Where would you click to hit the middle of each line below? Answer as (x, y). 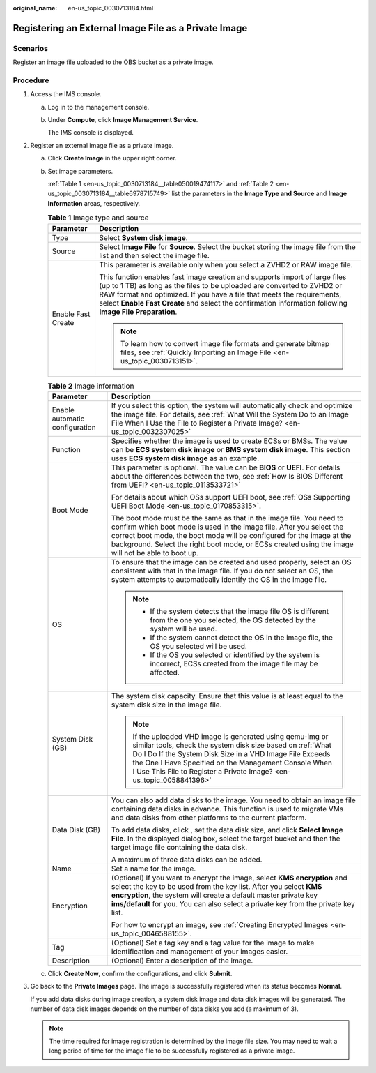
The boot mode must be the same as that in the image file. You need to (228, 518)
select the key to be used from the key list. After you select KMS (217, 886)
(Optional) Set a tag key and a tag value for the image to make (213, 943)
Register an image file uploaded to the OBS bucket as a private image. (113, 62)
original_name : (35, 8)
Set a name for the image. (154, 869)
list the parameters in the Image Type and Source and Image (259, 194)
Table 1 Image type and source (98, 218)
